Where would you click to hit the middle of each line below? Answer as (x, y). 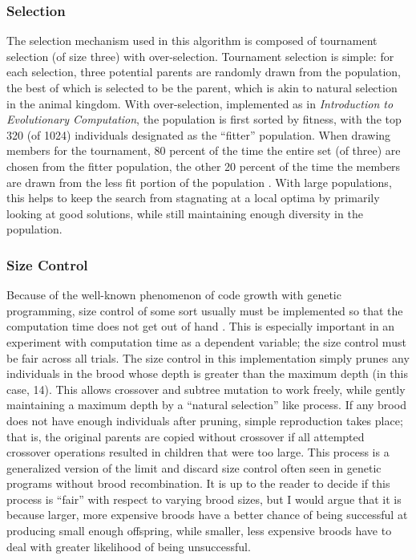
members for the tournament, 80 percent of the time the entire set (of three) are (204, 150)
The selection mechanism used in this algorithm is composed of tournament (192, 41)
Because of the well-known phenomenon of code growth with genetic (174, 295)
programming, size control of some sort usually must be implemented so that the (205, 310)
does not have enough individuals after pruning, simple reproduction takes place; (205, 420)
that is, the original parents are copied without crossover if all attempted (186, 436)
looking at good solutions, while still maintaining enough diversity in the (185, 213)
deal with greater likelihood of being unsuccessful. (129, 546)
